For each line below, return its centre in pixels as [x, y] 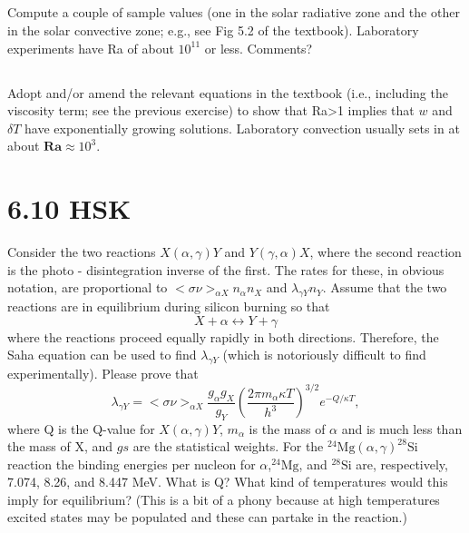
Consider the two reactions [82, 252]
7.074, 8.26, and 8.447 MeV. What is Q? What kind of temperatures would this [228, 482]
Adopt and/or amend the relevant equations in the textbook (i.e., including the [228, 92]
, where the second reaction [386, 252]
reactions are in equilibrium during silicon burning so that [169, 306]
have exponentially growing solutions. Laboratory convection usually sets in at [242, 128]
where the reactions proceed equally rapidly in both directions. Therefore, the [223, 336]
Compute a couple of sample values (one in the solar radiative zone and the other [234, 12]
